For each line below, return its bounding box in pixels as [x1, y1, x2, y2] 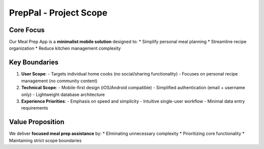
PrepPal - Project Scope [9, 7, 108, 18]
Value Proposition [9, 118, 65, 126]
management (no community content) [21, 78, 98, 84]
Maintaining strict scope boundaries [9, 137, 82, 143]
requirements [21, 105, 48, 111]
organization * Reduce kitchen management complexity [9, 45, 121, 51]
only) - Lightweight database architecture [21, 92, 105, 97]
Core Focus [9, 26, 45, 34]
